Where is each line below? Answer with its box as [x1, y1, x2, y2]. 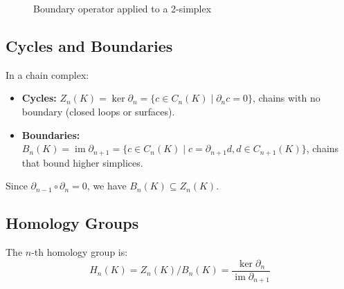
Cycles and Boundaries [6, 35, 173, 56]
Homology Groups [6, 212, 139, 234]
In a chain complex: [6, 67, 89, 82]
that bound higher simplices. [21, 155, 143, 169]
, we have [87, 178, 127, 193]
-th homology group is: [31, 245, 128, 259]
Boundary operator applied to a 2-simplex [33, 1, 212, 15]
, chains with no [252, 91, 320, 105]
